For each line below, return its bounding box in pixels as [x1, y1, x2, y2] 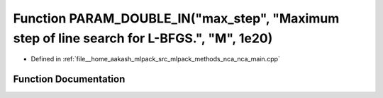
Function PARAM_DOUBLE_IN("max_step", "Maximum [13, 11, 340, 26]
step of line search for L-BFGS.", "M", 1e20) [13, 30, 273, 46]
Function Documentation [13, 73, 126, 85]
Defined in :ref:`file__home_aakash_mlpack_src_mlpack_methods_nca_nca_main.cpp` [30, 55, 280, 63]
